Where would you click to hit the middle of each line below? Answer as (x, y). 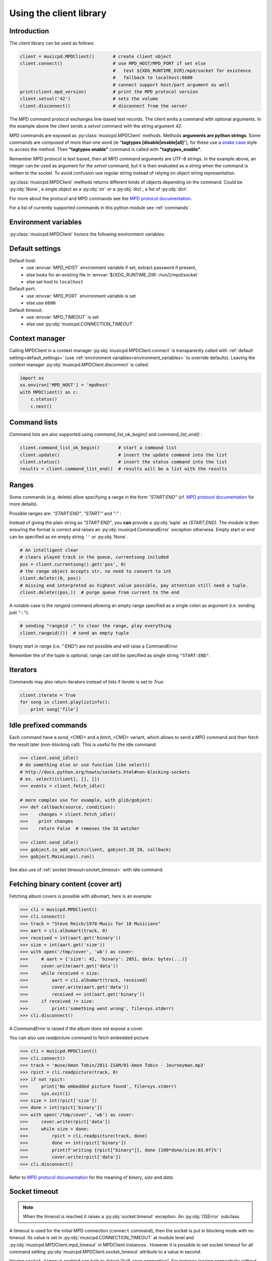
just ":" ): (19, 612)
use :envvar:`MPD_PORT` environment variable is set (81, 296)
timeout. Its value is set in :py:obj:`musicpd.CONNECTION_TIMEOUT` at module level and (101, 1238)
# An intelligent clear (49, 550)
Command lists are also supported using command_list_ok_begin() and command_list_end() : (106, 434)
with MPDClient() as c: (49, 392)
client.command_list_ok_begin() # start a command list (98, 448)
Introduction (29, 31)
